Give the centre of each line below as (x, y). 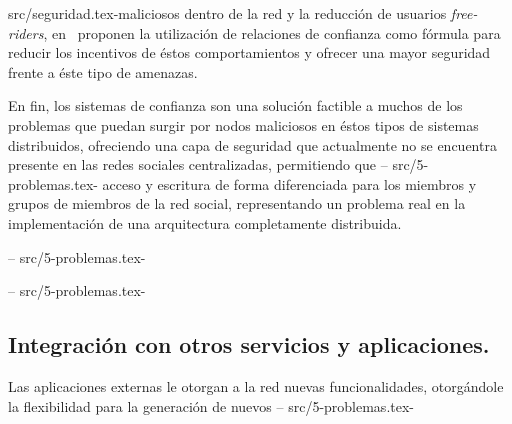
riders (26, 32)
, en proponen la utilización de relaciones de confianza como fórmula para (272, 32)
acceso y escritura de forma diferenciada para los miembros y (289, 183)
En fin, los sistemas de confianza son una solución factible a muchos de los (235, 105)
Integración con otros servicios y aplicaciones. (249, 344)
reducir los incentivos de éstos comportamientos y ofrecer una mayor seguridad (249, 52)
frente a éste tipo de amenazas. (103, 71)
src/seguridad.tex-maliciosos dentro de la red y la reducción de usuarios (227, 13)
